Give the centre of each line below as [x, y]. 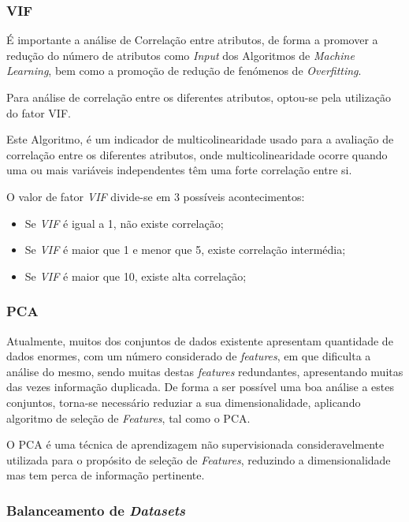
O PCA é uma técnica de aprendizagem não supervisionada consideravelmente [195, 444]
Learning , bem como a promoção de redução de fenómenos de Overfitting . [184, 71]
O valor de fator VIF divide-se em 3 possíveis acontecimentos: [156, 196]
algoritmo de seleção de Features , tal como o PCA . [128, 418]
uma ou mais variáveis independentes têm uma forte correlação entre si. [179, 170]
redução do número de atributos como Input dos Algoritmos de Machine [180, 55]
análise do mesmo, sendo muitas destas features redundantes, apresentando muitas [205, 371]
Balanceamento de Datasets [96, 510]
